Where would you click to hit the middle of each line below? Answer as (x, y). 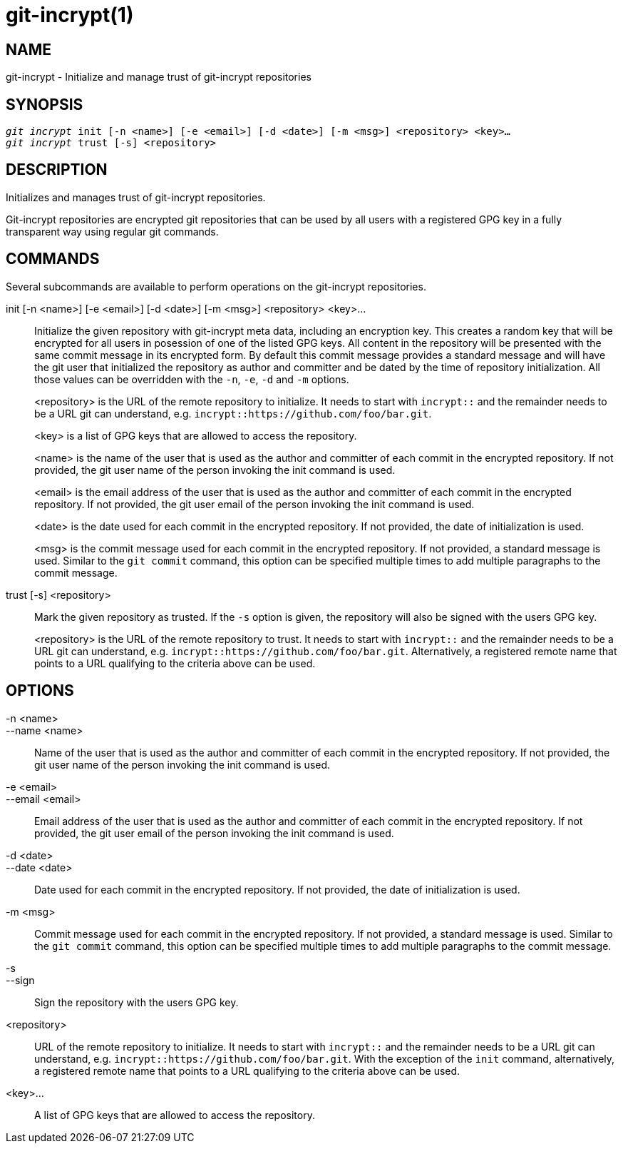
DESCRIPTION (57, 170)
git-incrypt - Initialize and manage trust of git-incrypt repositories (159, 77)
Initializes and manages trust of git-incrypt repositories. (136, 197)
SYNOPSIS (45, 104)
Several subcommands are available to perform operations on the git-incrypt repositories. (216, 286)
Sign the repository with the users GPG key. (137, 1002)
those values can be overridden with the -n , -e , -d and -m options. (192, 379)
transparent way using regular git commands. (112, 231)
